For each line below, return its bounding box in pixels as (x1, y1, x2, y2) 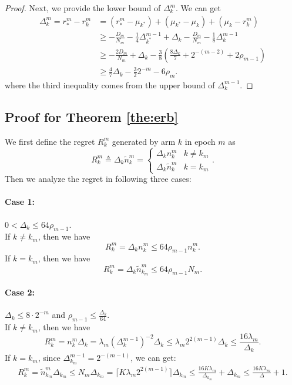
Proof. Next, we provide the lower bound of (5, 2, 161, 14)
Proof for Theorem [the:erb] (5, 107, 179, 125)
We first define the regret (5, 135, 95, 147)
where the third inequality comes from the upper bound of (5, 78, 215, 91)
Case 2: (5, 286, 35, 298)
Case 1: (5, 195, 35, 208)
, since (38, 351, 61, 364)
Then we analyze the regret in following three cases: (5, 172, 192, 185)
